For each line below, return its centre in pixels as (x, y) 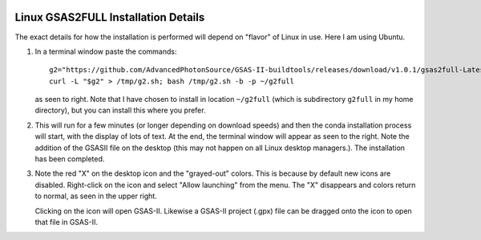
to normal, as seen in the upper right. (96, 196)
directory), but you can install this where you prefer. (120, 110)
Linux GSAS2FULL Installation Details (110, 17)
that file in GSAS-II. (66, 222)
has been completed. (70, 159)
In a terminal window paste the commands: (106, 51)
